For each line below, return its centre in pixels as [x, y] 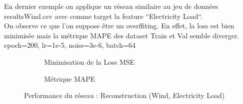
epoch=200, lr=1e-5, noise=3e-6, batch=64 [70, 45]
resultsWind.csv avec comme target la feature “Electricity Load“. [103, 16]
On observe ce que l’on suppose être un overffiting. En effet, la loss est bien [119, 26]
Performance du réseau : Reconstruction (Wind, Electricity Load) [124, 95]
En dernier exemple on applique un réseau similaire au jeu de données [111, 6]
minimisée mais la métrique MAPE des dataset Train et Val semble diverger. [122, 35]
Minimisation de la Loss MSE [89, 61]
